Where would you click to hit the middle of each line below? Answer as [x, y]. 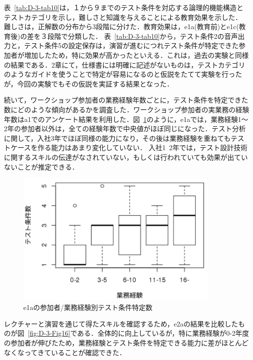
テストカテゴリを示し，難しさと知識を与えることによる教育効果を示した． [123, 17]
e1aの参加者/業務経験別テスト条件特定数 [88, 307]
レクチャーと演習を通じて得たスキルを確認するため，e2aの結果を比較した [121, 323]
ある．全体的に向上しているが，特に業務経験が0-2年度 [163, 333]
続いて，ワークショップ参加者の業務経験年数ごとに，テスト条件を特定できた [126, 100]
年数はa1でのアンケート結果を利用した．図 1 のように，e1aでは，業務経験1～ [126, 119]
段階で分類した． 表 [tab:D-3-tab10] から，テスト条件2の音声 [143, 36]
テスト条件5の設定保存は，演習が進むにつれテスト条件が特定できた [131, 45]
